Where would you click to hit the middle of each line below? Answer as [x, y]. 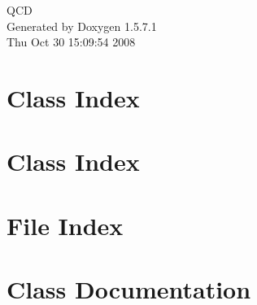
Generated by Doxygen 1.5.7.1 [82, 26]
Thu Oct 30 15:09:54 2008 [71, 42]
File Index [65, 225]
